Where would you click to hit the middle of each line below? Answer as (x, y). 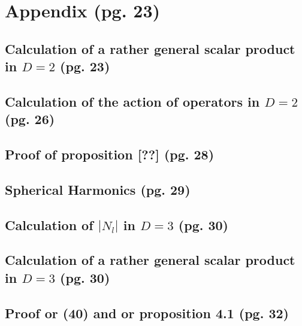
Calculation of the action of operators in (132, 101)
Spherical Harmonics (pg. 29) (98, 189)
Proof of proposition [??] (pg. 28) (110, 154)
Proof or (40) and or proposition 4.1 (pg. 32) (147, 313)
